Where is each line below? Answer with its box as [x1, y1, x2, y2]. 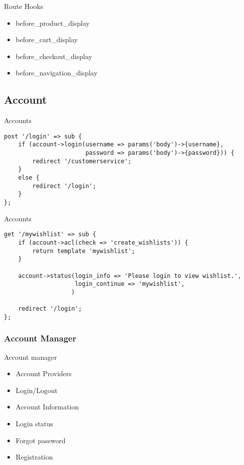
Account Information [15, 401, 79, 412]
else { [18, 174, 40, 182]
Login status [15, 418, 53, 429]
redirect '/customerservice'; [32, 157, 132, 165]
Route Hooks [4, 1, 44, 11]
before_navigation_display [15, 67, 98, 78]
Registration [15, 452, 53, 462]
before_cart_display [15, 34, 78, 45]
